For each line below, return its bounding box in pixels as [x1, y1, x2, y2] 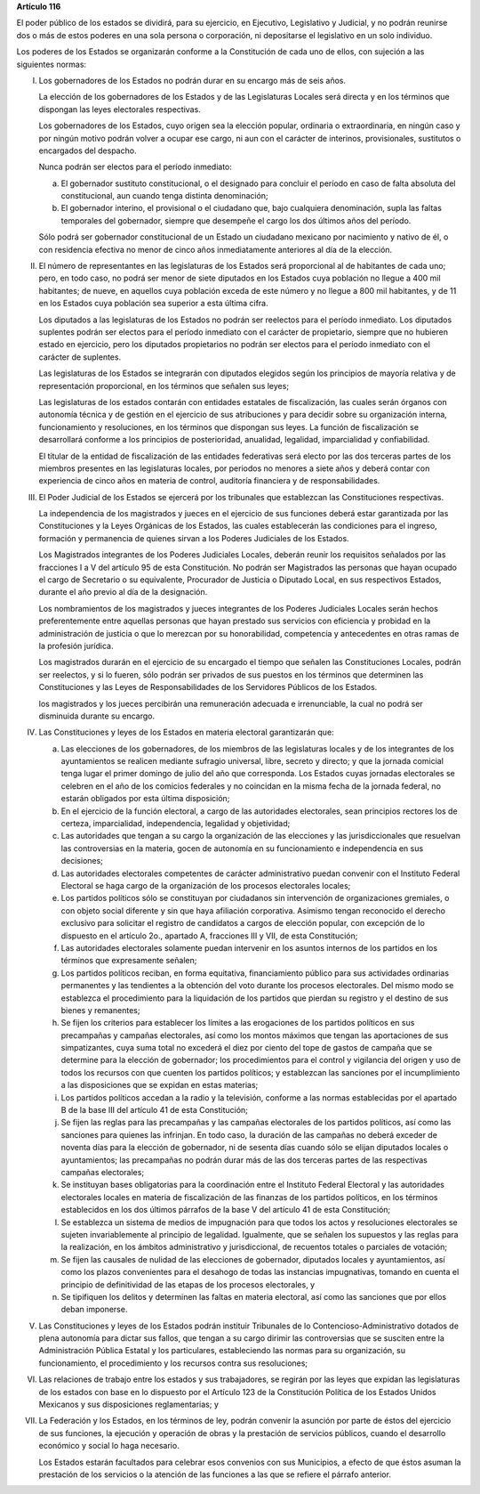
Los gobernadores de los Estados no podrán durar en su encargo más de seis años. [38, 75, 347, 85]
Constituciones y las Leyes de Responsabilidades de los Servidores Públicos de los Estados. [38, 682, 378, 693]
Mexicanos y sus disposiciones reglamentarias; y [38, 1399, 220, 1410]
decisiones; [60, 856, 104, 866]
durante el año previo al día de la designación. [38, 587, 208, 597]
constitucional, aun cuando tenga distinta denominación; [60, 191, 268, 201]
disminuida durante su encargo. [38, 710, 156, 721]
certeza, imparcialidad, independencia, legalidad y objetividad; [60, 818, 291, 829]
